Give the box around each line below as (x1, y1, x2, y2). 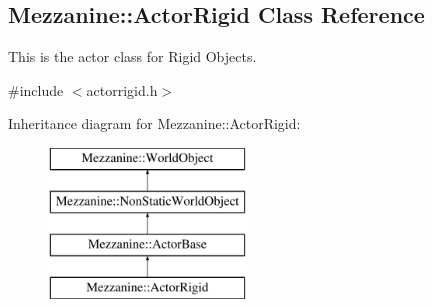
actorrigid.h (86, 79, 158, 100)
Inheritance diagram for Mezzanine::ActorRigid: (8, 113, 301, 134)
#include (8, 79, 64, 100)
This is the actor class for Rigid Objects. (8, 46, 257, 67)
